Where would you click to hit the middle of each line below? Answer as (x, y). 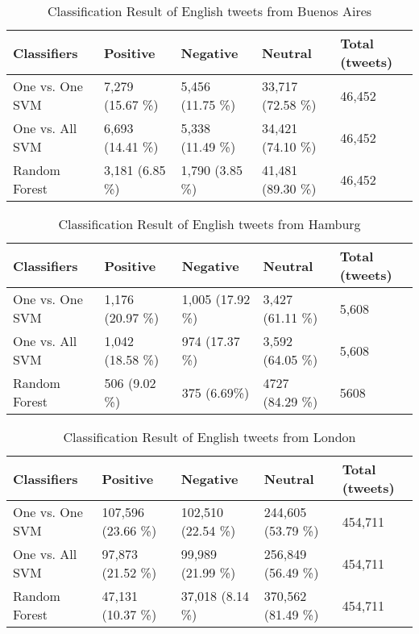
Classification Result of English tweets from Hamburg (209, 224)
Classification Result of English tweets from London (209, 437)
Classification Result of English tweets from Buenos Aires (209, 11)
